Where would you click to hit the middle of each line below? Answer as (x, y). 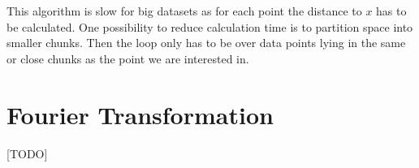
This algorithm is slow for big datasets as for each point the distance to (184, 11)
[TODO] (27, 153)
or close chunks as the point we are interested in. (128, 58)
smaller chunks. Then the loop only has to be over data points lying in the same (206, 43)
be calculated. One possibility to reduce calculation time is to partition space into (210, 26)
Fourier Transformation (140, 114)
